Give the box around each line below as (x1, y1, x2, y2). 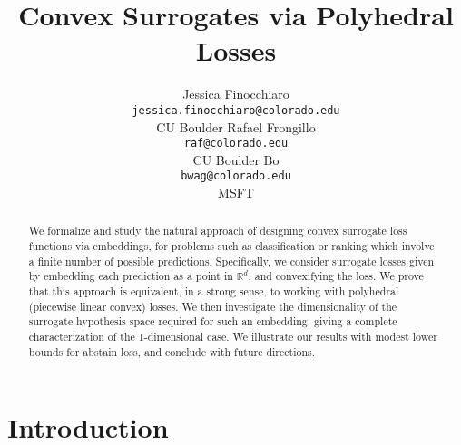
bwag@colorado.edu (181, 169, 291, 183)
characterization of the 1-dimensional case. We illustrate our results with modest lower (28, 329, 437, 344)
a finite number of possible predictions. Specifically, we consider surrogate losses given (28, 253, 435, 268)
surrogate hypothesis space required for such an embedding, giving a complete (28, 314, 397, 329)
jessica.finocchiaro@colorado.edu (132, 103, 340, 117)
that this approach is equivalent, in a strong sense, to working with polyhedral (28, 284, 399, 299)
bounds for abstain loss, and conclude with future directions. (28, 343, 316, 359)
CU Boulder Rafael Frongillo (156, 117, 316, 136)
